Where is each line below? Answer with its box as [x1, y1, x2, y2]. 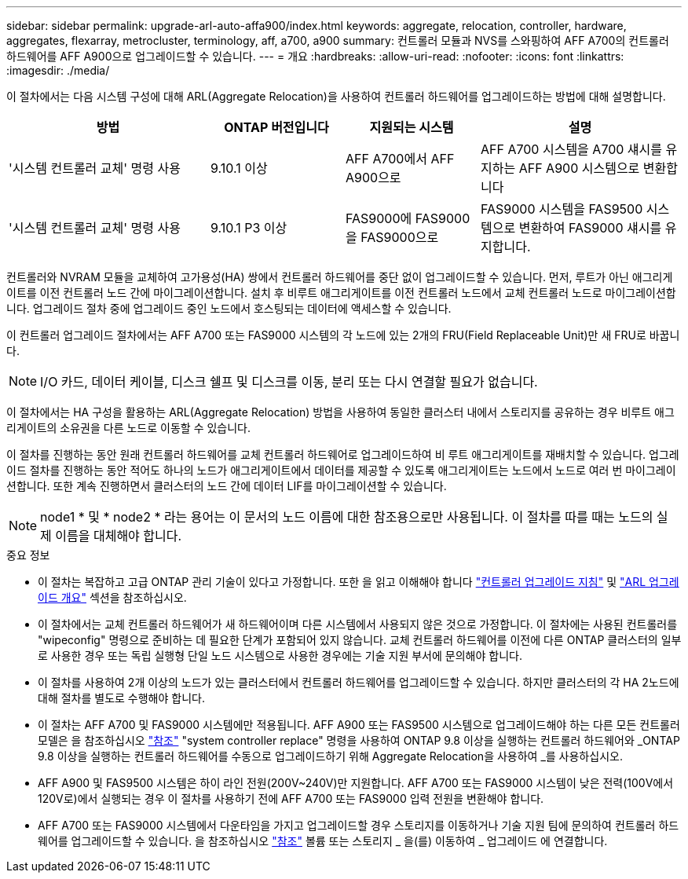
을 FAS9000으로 [346, 229, 439, 245]
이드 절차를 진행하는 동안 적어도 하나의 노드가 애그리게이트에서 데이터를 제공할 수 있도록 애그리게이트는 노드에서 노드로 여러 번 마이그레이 [6, 463, 676, 477]
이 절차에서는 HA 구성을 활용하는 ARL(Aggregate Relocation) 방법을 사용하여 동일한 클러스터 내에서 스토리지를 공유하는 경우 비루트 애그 [6, 405, 675, 419]
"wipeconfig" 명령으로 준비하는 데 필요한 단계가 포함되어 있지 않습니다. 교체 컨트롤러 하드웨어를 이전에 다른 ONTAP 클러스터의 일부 [38, 633, 682, 646]
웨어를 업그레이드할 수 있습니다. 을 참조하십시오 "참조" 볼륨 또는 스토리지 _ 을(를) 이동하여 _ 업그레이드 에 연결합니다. [38, 834, 608, 848]
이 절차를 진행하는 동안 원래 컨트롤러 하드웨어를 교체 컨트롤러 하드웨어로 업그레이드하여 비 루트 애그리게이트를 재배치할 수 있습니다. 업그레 [6, 448, 679, 461]
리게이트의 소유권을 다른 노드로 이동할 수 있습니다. [6, 421, 251, 434]
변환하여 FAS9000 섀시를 [518, 220, 662, 236]
